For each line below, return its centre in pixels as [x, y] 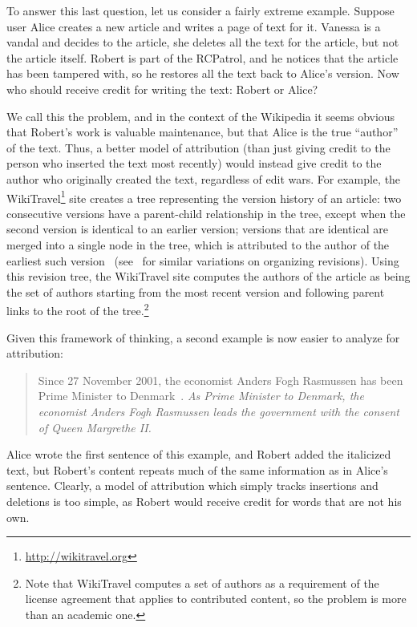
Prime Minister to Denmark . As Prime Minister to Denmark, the [201, 396]
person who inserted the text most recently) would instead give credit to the [194, 163]
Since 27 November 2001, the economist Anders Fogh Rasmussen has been [221, 380]
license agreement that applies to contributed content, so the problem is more [216, 599]
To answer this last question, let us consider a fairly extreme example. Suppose [200, 10]
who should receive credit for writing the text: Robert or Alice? [162, 89]
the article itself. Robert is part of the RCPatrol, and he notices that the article [202, 57]
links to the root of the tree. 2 [78, 309]
